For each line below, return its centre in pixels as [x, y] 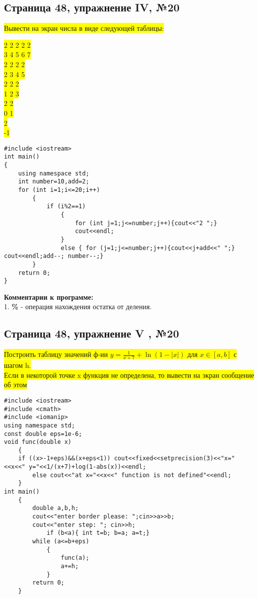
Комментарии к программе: [49, 297]
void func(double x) [38, 442]
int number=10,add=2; [54, 182]
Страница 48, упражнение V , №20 [92, 333]
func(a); [75, 558]
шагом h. [18, 365]
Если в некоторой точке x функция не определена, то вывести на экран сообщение [129, 375]
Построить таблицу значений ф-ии [56, 354]
